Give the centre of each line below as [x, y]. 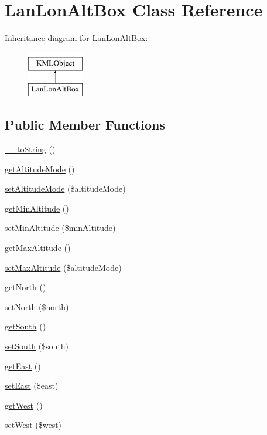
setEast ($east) [32, 385]
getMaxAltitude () [38, 248]
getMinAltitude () [37, 208]
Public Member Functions [85, 125]
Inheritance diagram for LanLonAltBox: [76, 38]
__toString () [30, 149]
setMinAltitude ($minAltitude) [60, 228]
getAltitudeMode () [40, 169]
